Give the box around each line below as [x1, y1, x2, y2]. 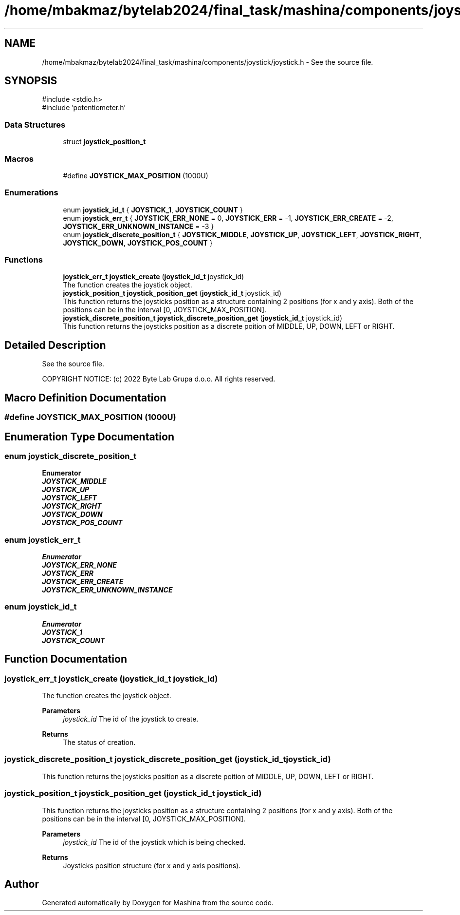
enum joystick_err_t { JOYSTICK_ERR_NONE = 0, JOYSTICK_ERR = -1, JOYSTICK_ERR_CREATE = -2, [63, 213, 393, 222]
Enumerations [4, 188, 58, 198]
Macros [4, 153, 34, 164]
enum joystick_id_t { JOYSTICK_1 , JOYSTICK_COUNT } [63, 205, 243, 214]
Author [4, 877, 39, 890]
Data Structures [4, 119, 66, 130]
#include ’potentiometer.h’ [42, 103, 126, 112]
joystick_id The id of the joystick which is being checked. [63, 838, 246, 846]
